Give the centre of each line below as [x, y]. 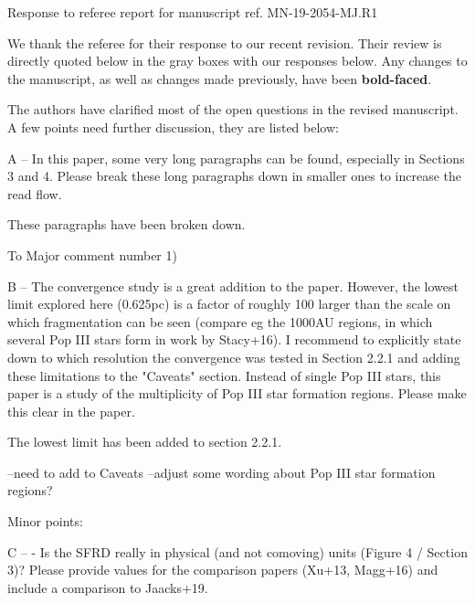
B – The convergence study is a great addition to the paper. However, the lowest [233, 286]
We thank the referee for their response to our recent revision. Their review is [225, 42]
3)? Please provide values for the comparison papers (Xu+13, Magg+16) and [223, 570]
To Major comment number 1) [92, 254]
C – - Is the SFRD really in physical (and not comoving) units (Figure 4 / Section [237, 551]
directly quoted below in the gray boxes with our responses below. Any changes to [237, 61]
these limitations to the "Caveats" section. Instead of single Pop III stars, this [224, 375]
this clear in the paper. [71, 411]
